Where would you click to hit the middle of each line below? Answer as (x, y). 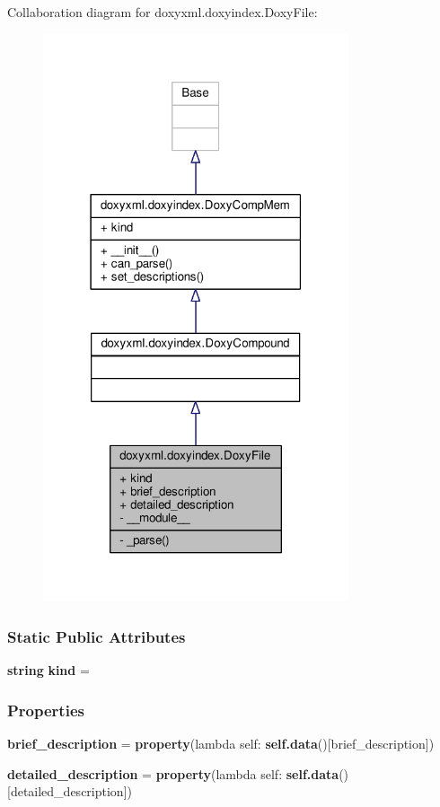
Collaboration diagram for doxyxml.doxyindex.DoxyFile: (163, 12)
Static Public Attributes (97, 636)
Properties (46, 710)
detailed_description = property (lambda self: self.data (173, 773)
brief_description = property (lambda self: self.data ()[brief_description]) (221, 743)
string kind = (48, 670)
